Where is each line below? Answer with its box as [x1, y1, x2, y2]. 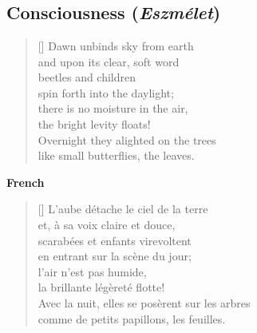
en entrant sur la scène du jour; [38, 248, 192, 264]
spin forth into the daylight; [38, 84, 174, 101]
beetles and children [38, 69, 136, 85]
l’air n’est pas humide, [38, 263, 147, 279]
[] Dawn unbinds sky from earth [38, 38, 194, 54]
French [6, 173, 45, 190]
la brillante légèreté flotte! [38, 279, 165, 295]
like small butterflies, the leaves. [38, 147, 195, 164]
